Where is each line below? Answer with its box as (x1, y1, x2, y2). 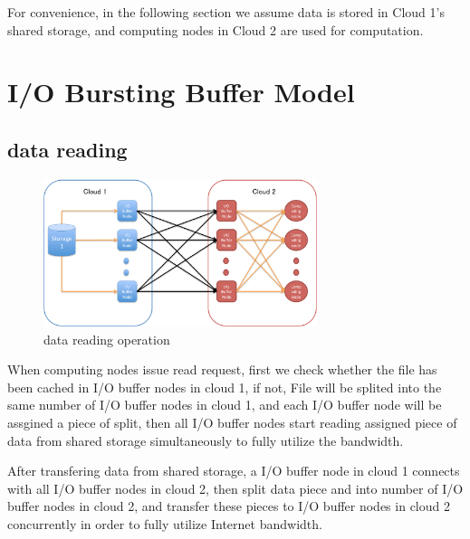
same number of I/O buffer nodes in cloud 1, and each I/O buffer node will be (7, 395, 442, 414)
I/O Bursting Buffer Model (7, 73, 355, 110)
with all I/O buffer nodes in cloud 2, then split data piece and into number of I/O (7, 478, 464, 497)
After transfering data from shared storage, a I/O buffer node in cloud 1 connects (7, 461, 460, 480)
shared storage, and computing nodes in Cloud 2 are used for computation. (7, 20, 424, 39)
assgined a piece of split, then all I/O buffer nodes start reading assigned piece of (7, 413, 457, 432)
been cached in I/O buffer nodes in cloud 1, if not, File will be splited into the (7, 377, 442, 396)
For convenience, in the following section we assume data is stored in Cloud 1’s (7, 3, 445, 21)
